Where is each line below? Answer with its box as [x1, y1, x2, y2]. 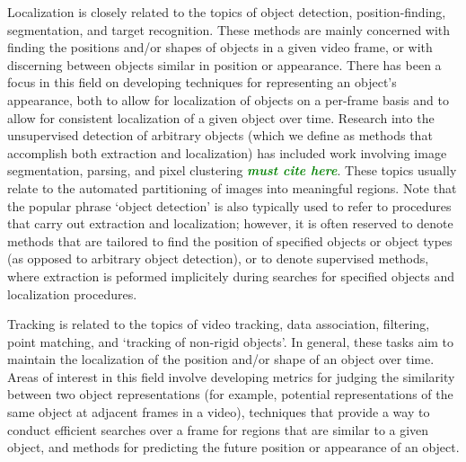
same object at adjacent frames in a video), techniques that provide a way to [7, 403, 430, 422]
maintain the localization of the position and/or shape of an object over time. [7, 350, 435, 369]
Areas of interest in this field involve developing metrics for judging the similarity [7, 367, 455, 386]
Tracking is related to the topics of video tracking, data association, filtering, [7, 315, 430, 333]
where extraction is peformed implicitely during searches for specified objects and [7, 266, 455, 285]
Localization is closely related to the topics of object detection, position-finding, [7, 3, 446, 21]
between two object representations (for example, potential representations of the [7, 385, 453, 404]
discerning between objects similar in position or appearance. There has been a [7, 55, 442, 74]
